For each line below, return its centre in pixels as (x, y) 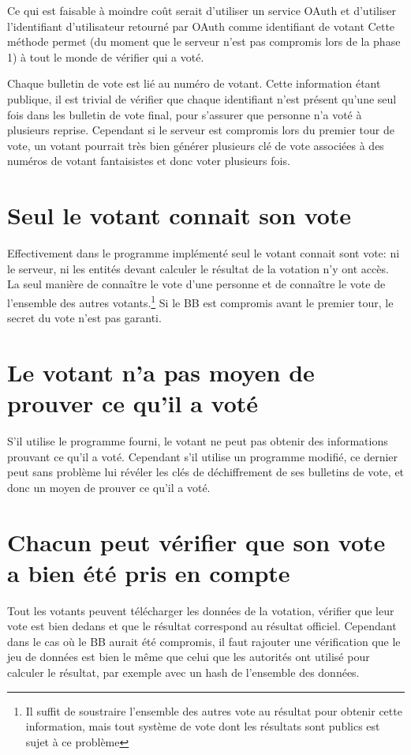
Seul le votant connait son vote (179, 215)
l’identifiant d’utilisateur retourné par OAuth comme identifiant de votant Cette (201, 26)
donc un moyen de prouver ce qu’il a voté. (109, 487)
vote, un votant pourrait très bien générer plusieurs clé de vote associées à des (196, 145)
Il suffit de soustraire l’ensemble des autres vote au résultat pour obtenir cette (214, 710)
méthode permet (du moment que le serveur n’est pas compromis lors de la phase (204, 41)
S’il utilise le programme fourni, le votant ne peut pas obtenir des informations (198, 441)
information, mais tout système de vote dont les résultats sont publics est (203, 726)
